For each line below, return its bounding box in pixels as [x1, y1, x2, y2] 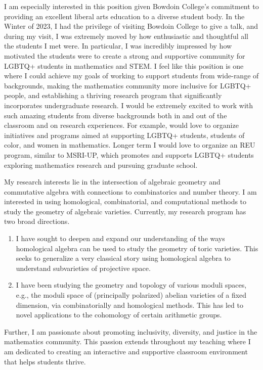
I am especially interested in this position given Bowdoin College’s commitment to [4, 1, 259, 11]
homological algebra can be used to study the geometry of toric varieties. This [16, 243, 258, 253]
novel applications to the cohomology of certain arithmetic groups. [16, 309, 222, 320]
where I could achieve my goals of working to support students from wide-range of [4, 70, 259, 81]
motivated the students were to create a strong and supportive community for [4, 50, 245, 61]
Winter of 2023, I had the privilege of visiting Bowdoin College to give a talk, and [4, 21, 258, 31]
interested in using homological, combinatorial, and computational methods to [4, 196, 247, 207]
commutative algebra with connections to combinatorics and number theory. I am [4, 186, 257, 197]
